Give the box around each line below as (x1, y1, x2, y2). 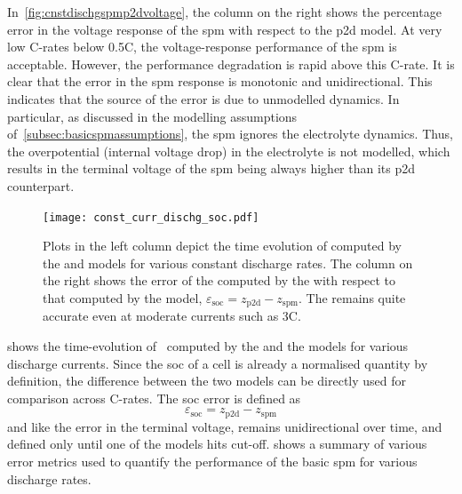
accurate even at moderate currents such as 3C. (43, 307, 301, 325)
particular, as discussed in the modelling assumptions (7, 107, 298, 125)
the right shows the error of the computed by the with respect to (43, 271, 396, 290)
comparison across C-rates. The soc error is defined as (7, 388, 301, 407)
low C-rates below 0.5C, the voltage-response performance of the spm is (7, 37, 397, 56)
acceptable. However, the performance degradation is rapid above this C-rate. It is (7, 54, 455, 73)
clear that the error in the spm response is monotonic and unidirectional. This (7, 72, 433, 91)
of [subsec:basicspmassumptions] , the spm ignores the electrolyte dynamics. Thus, (7, 124, 453, 143)
